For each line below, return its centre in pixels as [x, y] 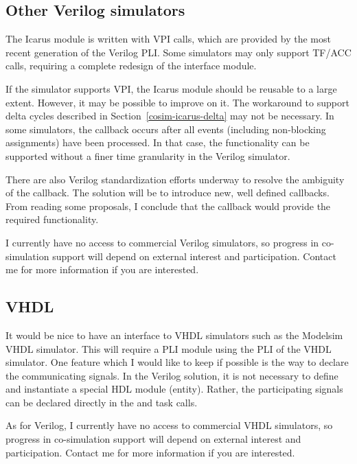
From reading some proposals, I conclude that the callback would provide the [168, 206]
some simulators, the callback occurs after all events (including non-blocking [166, 129]
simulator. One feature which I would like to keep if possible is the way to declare [177, 362]
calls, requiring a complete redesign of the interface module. [131, 66]
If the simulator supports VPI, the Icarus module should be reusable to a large [171, 88]
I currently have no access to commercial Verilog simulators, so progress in [162, 242]
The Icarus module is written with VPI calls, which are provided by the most [168, 39]
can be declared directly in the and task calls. [102, 402]
